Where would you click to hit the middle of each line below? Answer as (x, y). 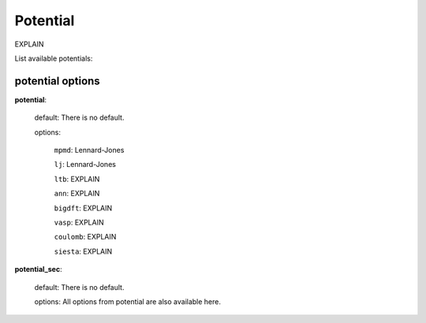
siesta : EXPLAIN (83, 251)
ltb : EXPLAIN (77, 179)
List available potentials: (54, 58)
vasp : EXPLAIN (79, 222)
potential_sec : (38, 269)
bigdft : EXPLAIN (83, 208)
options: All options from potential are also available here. (127, 301)
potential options (57, 81)
